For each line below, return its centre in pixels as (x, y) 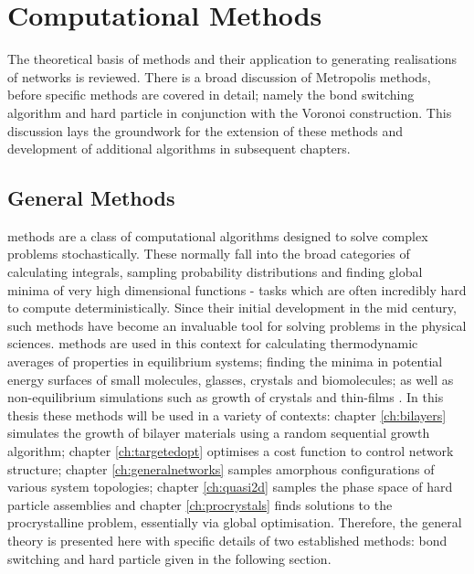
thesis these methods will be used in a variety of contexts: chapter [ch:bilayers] (227, 415)
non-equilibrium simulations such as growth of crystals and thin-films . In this (226, 397)
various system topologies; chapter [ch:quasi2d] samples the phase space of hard (230, 487)
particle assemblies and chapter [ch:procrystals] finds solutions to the (200, 504)
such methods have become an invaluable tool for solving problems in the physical (237, 325)
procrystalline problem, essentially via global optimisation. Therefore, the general (235, 522)
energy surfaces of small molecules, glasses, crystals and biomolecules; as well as (231, 379)
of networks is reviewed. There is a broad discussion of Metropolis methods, (219, 76)
